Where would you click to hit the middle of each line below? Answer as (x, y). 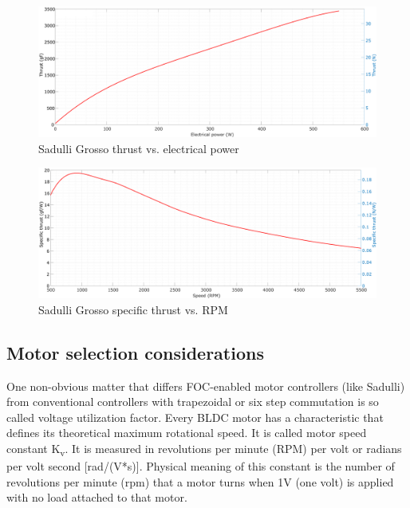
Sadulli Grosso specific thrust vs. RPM (133, 309)
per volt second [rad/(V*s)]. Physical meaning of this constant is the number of (201, 466)
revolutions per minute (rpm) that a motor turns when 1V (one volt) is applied (200, 481)
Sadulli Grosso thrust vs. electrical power (139, 148)
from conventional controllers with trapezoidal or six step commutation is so (193, 402)
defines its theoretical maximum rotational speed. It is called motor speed (187, 433)
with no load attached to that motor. (97, 497)
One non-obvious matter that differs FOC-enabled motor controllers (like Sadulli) (206, 386)
